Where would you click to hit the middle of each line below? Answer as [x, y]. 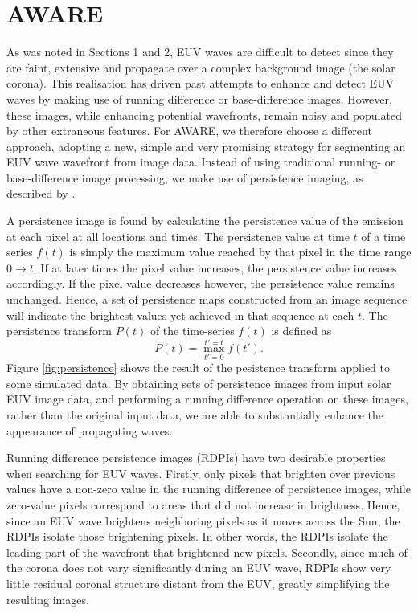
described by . [41, 193]
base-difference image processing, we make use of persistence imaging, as [185, 177]
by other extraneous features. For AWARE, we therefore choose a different [189, 131]
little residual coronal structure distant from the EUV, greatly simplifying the [198, 583]
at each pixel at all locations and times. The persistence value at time [178, 236]
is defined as [301, 331]
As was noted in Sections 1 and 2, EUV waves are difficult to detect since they [200, 52]
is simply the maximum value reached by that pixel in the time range [240, 252]
